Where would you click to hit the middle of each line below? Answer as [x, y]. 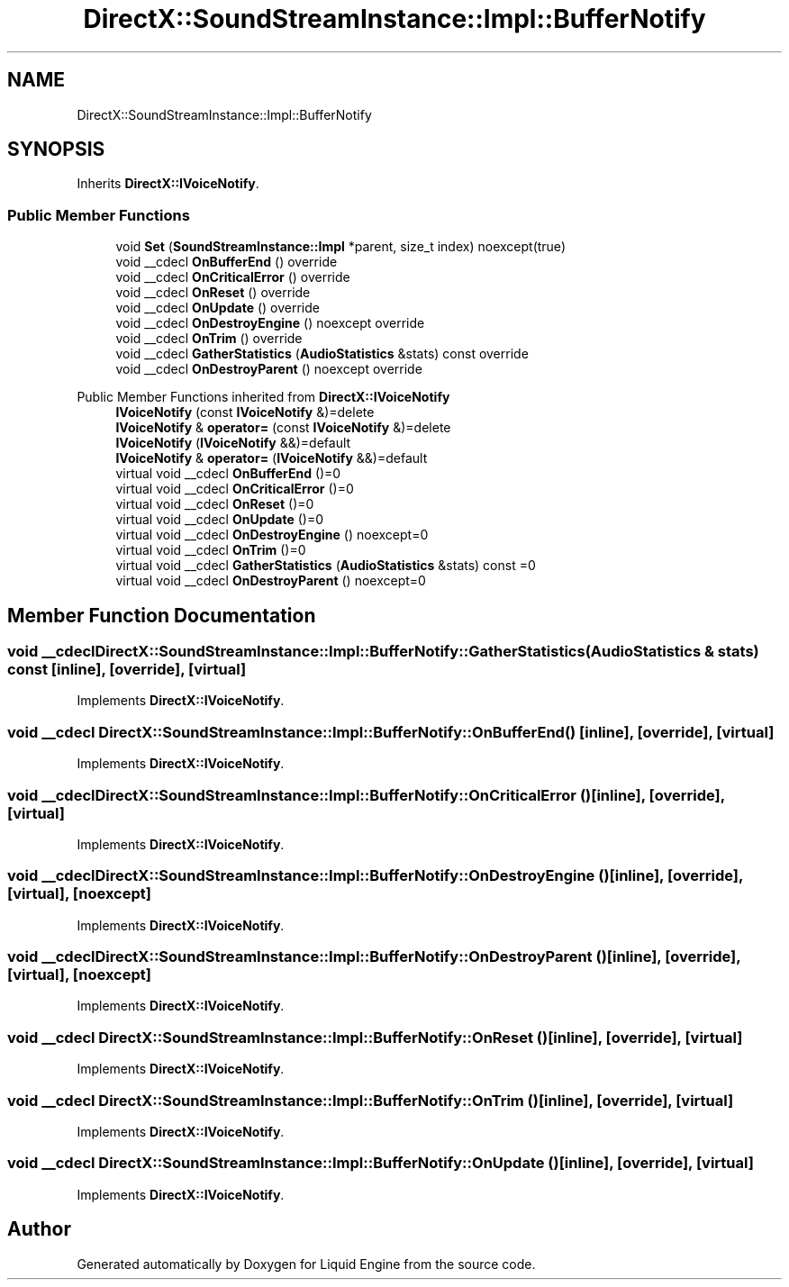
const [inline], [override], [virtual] [127, 670]
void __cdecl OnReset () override [213, 293]
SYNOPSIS [56, 150]
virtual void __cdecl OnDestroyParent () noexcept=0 [271, 581]
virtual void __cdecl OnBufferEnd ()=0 [228, 474]
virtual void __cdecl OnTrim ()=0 [211, 550]
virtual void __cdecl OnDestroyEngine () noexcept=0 [272, 535]
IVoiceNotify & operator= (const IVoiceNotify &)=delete [283, 428]
